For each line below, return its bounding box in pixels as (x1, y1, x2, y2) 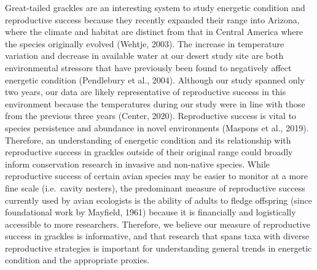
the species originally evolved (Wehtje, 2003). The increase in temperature (5, 37, 284, 50)
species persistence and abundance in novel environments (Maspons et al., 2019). (5, 121, 309, 134)
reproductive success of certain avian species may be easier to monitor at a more (5, 169, 308, 182)
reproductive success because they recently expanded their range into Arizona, (5, 13, 300, 26)
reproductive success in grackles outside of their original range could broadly (5, 145, 293, 158)
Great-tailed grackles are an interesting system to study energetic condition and (5, 1, 305, 13)
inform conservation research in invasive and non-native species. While (5, 157, 270, 170)
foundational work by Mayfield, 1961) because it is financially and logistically (5, 206, 296, 218)
